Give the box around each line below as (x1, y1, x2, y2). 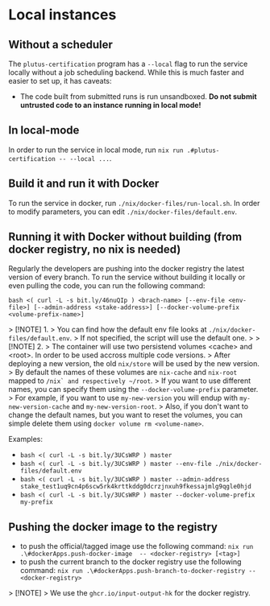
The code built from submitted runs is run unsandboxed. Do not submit (19, 92, 257, 101)
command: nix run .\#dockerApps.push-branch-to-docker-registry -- (19, 566, 256, 575)
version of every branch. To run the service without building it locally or (8, 272, 246, 282)
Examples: (8, 435, 43, 444)
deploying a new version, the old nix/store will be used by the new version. (8, 359, 260, 369)
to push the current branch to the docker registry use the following (19, 557, 242, 567)
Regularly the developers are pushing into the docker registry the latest (8, 264, 245, 274)
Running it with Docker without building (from (8, 230, 243, 244)
